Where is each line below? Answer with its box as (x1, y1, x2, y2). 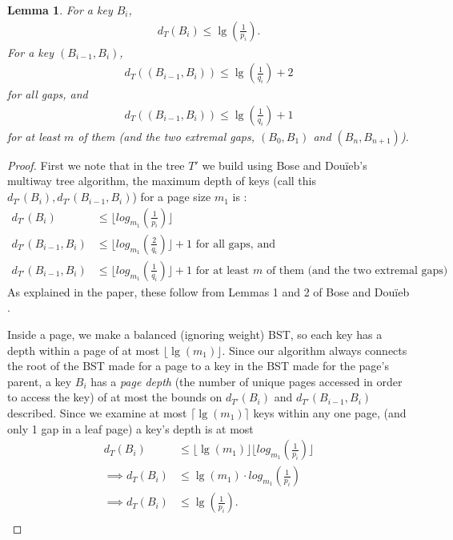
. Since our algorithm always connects (222, 341, 407, 358)
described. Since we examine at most (7, 404, 187, 421)
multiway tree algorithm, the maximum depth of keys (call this (7, 172, 316, 189)
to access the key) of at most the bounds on (7, 389, 222, 405)
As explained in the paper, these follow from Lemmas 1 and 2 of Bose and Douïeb (7, 283, 410, 300)
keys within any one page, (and (253, 404, 407, 421)
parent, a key (7, 373, 72, 389)
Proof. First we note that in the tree (7, 156, 185, 173)
